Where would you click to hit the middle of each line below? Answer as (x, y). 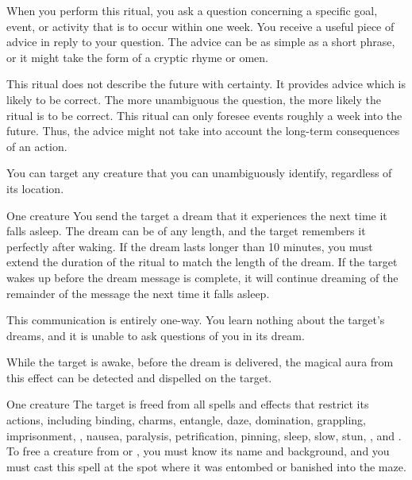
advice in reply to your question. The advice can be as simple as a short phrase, (201, 42)
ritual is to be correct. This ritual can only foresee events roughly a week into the (204, 115)
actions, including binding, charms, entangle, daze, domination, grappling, (186, 420)
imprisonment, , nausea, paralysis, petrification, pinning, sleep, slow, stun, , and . (204, 435)
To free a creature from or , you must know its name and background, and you (198, 451)
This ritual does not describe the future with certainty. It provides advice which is (206, 84)
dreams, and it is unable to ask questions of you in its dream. (156, 335)
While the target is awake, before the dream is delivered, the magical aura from (200, 362)
